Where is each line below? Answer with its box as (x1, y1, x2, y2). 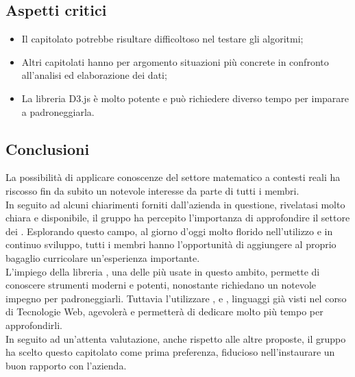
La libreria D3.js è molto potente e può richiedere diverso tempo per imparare (21, 90, 350, 105)
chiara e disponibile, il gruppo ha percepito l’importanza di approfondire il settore (5, 210, 350, 225)
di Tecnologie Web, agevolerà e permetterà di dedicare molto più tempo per (5, 304, 323, 319)
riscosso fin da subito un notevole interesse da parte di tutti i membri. (5, 183, 299, 197)
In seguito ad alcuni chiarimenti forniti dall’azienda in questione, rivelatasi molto (5, 197, 345, 211)
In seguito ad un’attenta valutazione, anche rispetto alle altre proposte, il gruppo (5, 331, 346, 345)
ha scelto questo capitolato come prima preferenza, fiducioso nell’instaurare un (5, 345, 335, 359)
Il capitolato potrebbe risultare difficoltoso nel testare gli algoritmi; (21, 32, 304, 46)
